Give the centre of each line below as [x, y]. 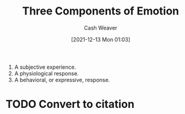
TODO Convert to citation [70, 104]
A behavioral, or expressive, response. [62, 80]
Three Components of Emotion [101, 11]
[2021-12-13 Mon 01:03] [101, 39]
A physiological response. [46, 73]
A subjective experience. [45, 67]
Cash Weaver [101, 28]
